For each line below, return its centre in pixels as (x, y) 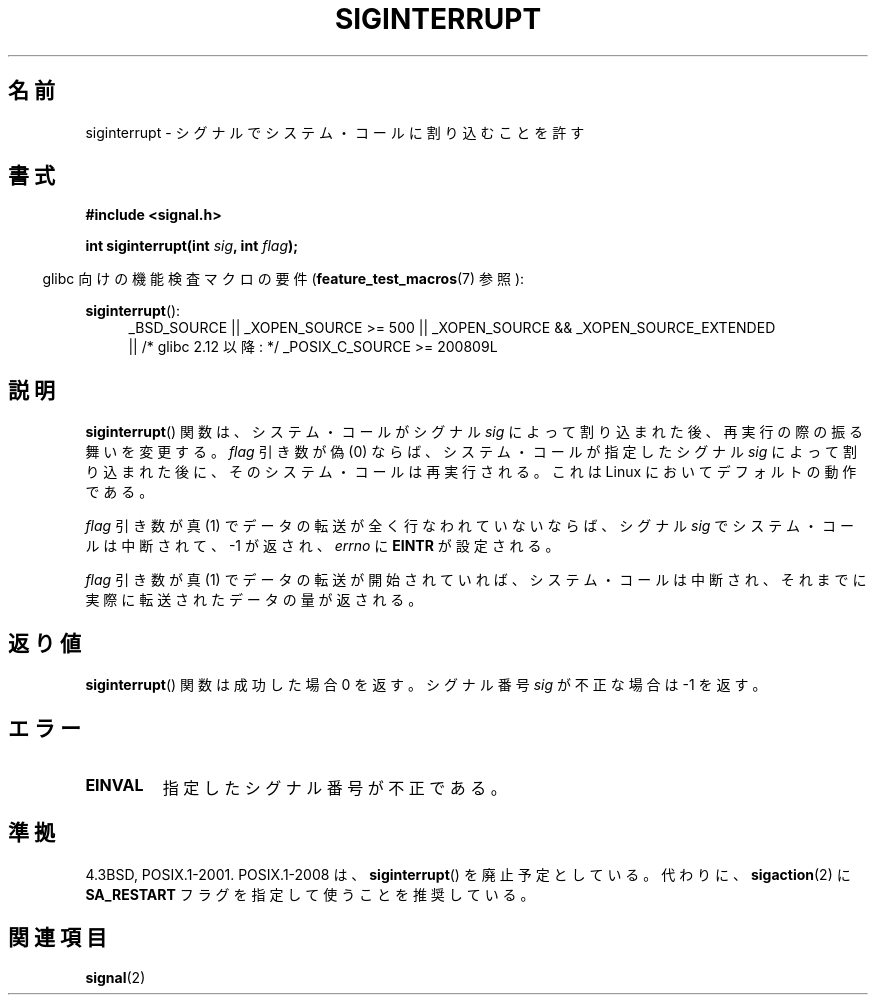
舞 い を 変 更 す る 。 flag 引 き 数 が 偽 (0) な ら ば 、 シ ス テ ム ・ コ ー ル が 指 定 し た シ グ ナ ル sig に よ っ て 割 (471, 452)
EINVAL (114, 784)
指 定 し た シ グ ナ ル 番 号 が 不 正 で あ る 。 (334, 787)
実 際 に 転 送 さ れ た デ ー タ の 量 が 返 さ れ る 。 (254, 600)
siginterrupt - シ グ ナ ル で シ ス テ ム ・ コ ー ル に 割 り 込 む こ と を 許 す (335, 132)
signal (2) (115, 977)
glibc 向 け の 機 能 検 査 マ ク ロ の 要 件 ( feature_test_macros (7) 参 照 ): (283, 279)
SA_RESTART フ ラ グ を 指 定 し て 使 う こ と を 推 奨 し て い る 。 (310, 894)
